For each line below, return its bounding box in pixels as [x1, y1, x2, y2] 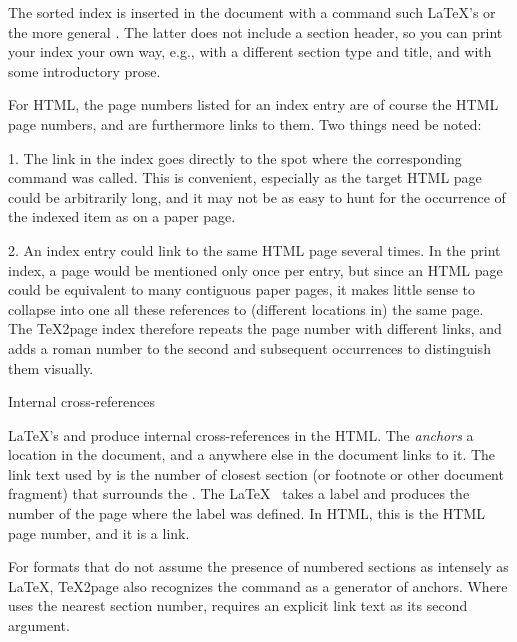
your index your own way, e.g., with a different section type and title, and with [8, 41, 492, 62]
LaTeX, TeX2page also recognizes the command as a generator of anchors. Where [8, 575, 508, 596]
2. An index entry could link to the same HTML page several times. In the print [8, 239, 501, 260]
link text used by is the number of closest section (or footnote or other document [8, 463, 504, 484]
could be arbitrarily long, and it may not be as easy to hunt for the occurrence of [8, 186, 506, 207]
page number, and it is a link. [8, 522, 190, 543]
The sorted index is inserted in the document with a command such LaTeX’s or [8, 2, 496, 22]
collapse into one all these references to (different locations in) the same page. [8, 298, 484, 319]
